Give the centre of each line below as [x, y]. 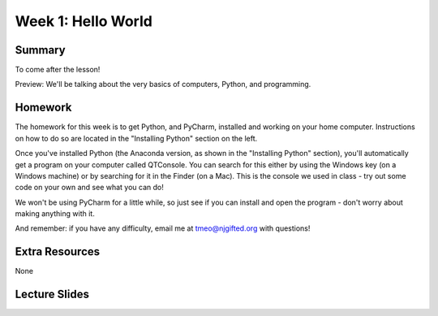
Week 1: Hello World [84, 21]
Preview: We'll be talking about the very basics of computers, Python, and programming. [163, 84]
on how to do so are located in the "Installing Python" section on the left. [136, 138]
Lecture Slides [52, 294]
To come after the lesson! [58, 70]
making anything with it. [55, 214]
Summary [40, 50]
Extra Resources [58, 252]
